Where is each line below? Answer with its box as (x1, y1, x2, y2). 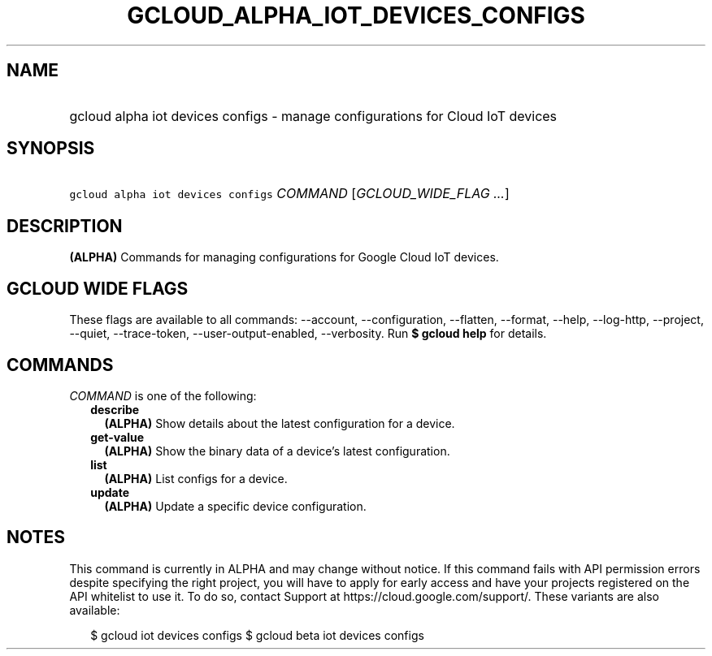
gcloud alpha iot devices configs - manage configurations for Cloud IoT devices (69, 107, 558, 124)
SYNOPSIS (7, 138, 95, 159)
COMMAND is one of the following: (69, 388, 257, 403)
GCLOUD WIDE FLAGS (7, 278, 189, 299)
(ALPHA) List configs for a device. (104, 471, 288, 486)
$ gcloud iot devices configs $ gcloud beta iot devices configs (90, 628, 424, 642)
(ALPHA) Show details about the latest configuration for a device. (104, 416, 455, 430)
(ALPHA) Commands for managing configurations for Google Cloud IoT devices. (69, 250, 499, 265)
